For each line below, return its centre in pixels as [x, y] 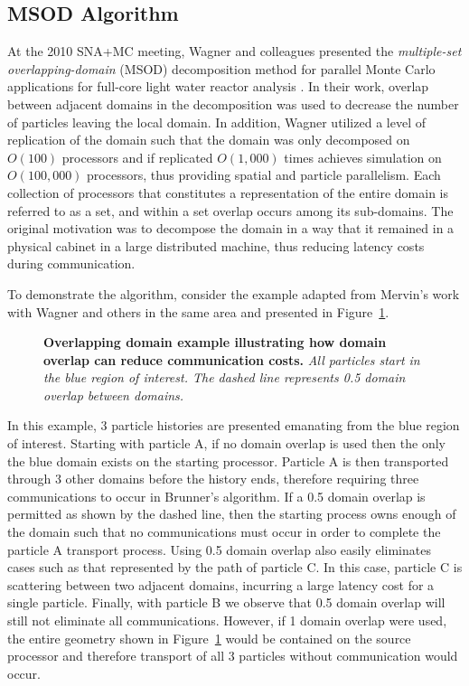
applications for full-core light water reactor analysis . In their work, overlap [218, 86]
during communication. [71, 263]
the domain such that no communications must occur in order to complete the [224, 532]
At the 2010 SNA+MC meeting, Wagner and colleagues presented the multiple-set [234, 51]
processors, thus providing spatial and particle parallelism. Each [264, 175]
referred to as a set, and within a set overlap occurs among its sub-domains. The [230, 210]
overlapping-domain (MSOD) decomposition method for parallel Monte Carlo [221, 68]
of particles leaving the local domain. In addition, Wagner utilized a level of [216, 122]
